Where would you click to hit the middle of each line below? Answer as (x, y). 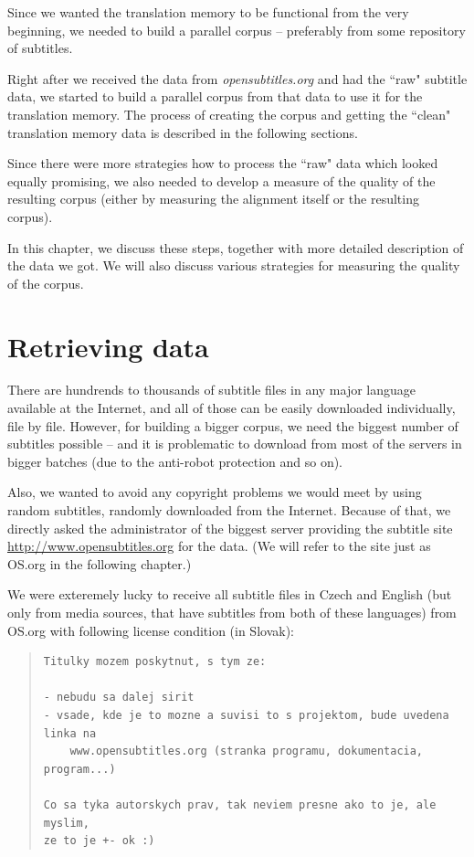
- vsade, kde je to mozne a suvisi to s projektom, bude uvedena (246, 715)
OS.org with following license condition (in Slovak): (151, 630)
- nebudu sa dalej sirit (119, 698)
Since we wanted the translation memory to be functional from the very (208, 12)
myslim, (66, 823)
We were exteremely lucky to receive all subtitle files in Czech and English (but (230, 594)
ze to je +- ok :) (99, 841)
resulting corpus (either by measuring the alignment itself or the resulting (213, 199)
